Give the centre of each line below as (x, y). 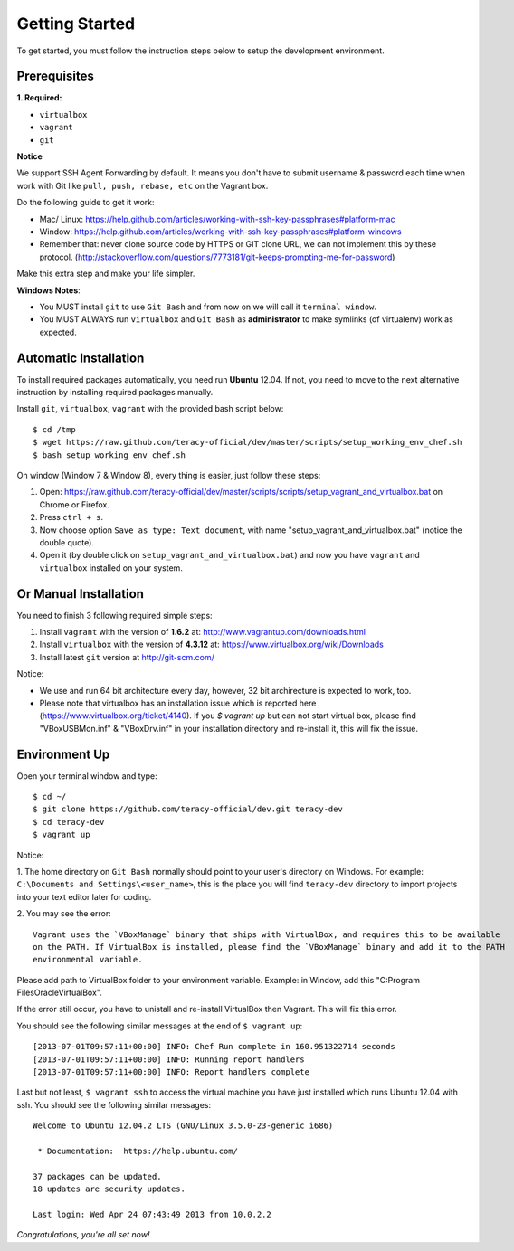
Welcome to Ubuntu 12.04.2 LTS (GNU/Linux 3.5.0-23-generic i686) (183, 1126)
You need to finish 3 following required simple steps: (114, 615)
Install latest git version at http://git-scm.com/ (127, 657)
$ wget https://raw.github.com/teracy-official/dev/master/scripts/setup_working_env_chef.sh (247, 442)
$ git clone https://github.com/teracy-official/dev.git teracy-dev (188, 809)
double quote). (67, 542)
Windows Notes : (48, 290)
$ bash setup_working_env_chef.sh (109, 455)
